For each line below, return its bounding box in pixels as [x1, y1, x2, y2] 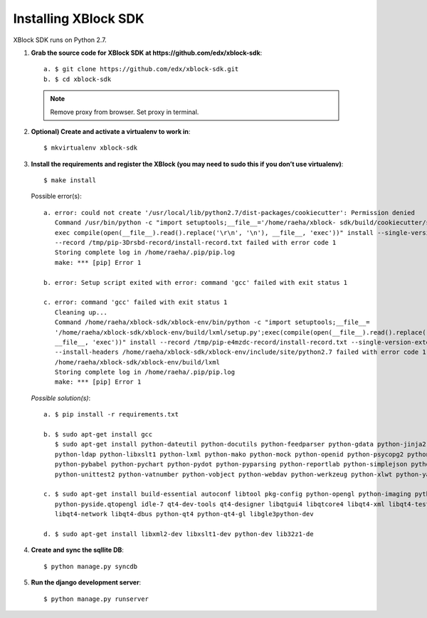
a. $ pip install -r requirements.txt [43, 410, 179, 419]
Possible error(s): [31, 192, 82, 201]
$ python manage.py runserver [43, 595, 149, 603]
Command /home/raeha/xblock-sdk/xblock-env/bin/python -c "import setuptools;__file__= [54, 318, 370, 327]
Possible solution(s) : [31, 394, 91, 402]
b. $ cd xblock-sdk [43, 75, 112, 83]
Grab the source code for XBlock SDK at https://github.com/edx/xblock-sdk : [31, 48, 263, 57]
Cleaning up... [54, 308, 108, 316]
